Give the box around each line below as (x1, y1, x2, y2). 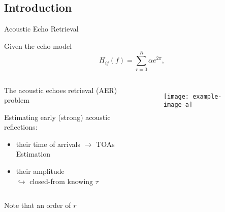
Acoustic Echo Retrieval (4, 23, 79, 34)
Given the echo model (4, 40, 72, 51)
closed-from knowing (29, 175, 93, 186)
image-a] (163, 101, 193, 109)
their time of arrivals (16, 138, 80, 149)
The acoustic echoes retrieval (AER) (4, 84, 117, 95)
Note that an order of (4, 200, 71, 210)
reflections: (4, 122, 38, 132)
